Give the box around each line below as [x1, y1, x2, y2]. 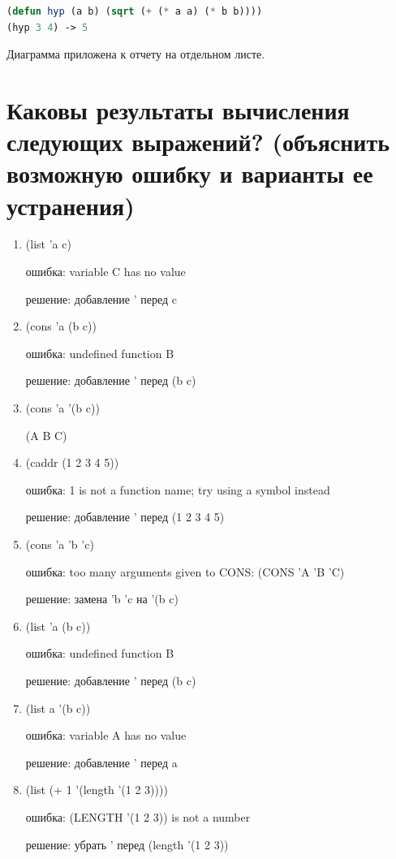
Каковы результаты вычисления [6, 93, 350, 126]
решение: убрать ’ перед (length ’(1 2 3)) [25, 835, 229, 853]
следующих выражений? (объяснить [6, 125, 390, 158]
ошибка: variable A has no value [25, 727, 187, 744]
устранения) [6, 188, 135, 222]
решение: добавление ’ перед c [25, 290, 177, 307]
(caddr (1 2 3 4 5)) [25, 454, 119, 471]
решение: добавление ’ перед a [25, 753, 178, 771]
